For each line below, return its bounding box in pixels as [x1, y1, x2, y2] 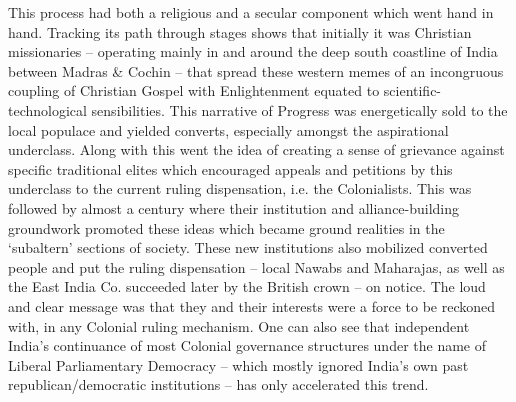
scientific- [383, 80, 442, 101]
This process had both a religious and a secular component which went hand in [8, 2, 494, 22]
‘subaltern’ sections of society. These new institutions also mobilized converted [8, 237, 488, 258]
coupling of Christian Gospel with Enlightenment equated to [8, 80, 380, 101]
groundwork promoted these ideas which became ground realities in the [8, 217, 445, 238]
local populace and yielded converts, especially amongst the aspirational [8, 119, 449, 140]
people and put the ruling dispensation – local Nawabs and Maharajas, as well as [8, 256, 505, 277]
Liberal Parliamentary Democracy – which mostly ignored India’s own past [8, 354, 469, 375]
